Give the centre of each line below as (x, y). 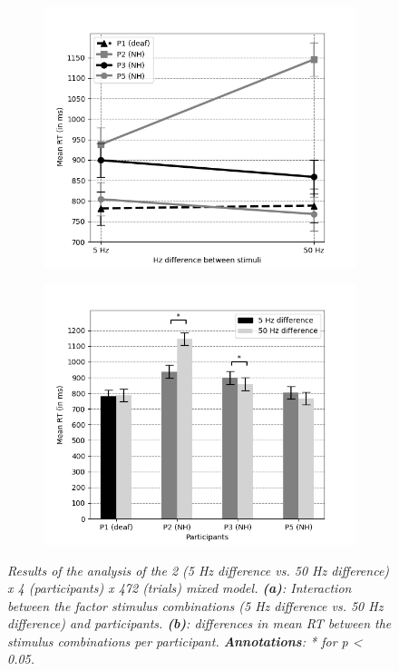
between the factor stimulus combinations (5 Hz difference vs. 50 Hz (195, 605)
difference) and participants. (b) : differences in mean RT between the (199, 623)
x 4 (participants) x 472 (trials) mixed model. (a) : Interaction (180, 588)
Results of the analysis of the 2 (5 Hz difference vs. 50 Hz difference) (199, 570)
